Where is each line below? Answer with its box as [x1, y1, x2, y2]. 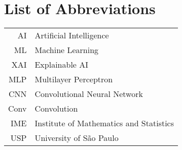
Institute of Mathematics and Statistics [34, 117, 174, 129]
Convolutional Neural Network [34, 88, 143, 100]
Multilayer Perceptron [34, 73, 113, 85]
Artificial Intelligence [34, 29, 109, 41]
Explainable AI [34, 59, 89, 71]
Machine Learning [34, 44, 99, 56]
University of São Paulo [34, 132, 119, 144]
